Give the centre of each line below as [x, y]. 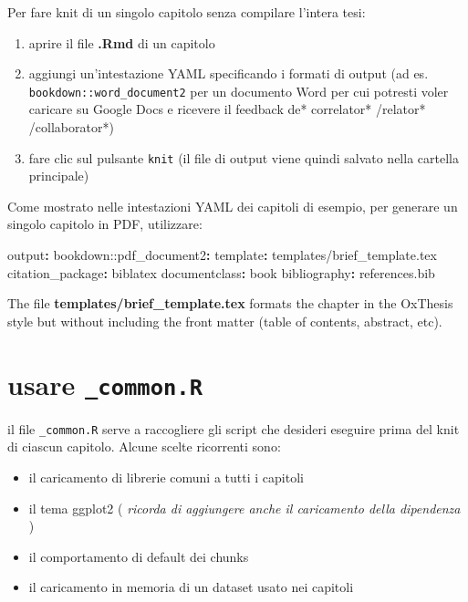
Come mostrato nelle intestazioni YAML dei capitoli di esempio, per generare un [233, 206]
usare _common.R [105, 384]
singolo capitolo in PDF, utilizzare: [105, 224]
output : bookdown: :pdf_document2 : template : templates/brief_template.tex [222, 255]
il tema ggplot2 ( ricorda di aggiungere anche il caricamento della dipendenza [244, 508]
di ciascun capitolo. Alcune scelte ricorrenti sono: [144, 446]
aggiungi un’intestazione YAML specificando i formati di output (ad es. [229, 73]
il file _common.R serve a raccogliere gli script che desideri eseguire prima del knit [234, 428]
